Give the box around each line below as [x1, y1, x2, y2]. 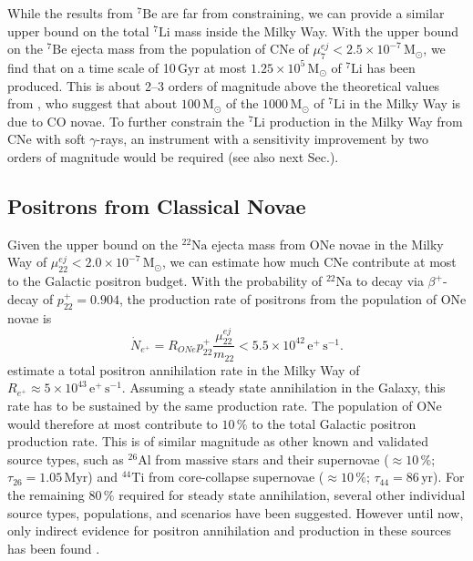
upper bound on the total [7, 21, 149, 40]
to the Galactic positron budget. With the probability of [7, 271, 323, 291]
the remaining [7, 485, 85, 504]
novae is [7, 308, 52, 327]
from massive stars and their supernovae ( [155, 449, 389, 468]
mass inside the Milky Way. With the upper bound [174, 21, 459, 40]
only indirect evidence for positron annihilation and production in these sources [7, 521, 452, 540]
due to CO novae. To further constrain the [7, 111, 244, 130]
